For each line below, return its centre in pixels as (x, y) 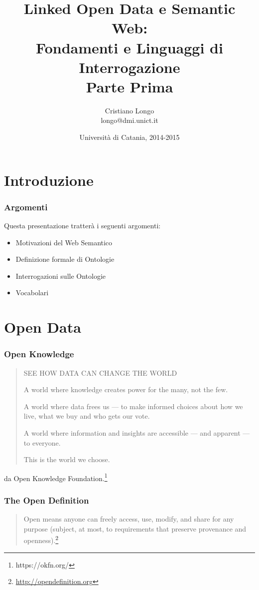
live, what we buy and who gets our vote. (87, 416)
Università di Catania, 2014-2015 (129, 137)
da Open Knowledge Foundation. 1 (56, 477)
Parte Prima (129, 86)
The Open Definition (47, 500)
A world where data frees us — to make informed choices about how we (133, 406)
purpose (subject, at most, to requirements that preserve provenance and (135, 528)
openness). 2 (41, 540)
